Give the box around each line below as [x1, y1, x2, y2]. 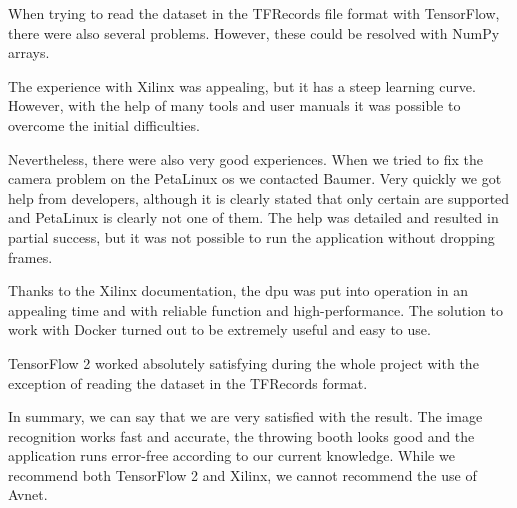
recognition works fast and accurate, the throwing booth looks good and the [8, 425, 475, 446]
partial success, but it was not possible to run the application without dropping [8, 226, 495, 247]
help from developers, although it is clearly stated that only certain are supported [8, 187, 510, 208]
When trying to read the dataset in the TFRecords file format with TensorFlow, [8, 3, 500, 23]
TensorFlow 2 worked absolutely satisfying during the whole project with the [8, 352, 479, 373]
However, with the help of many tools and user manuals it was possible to [8, 95, 461, 116]
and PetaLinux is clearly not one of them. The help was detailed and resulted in [8, 207, 499, 228]
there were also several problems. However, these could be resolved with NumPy [8, 22, 500, 43]
